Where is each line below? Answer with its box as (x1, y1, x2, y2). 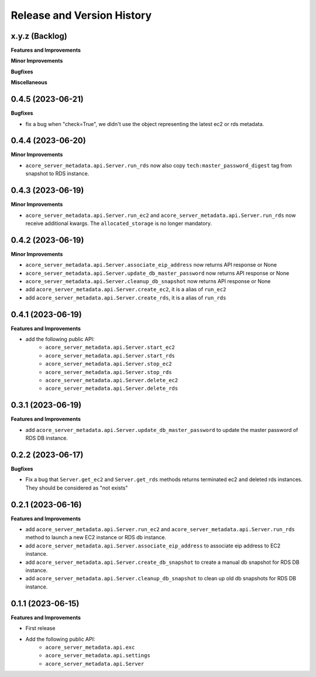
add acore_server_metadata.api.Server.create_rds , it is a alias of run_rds (25, 294, 226, 301)
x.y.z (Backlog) (11, 31, 67, 41)
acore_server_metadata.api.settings (45, 652, 150, 659)
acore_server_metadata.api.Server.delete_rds (45, 385, 178, 392)
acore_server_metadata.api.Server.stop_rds (45, 369, 172, 375)
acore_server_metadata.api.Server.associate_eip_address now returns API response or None (25, 261, 277, 268)
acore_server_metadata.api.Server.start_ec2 (45, 344, 176, 351)
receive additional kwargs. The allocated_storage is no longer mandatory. (25, 220, 212, 227)
